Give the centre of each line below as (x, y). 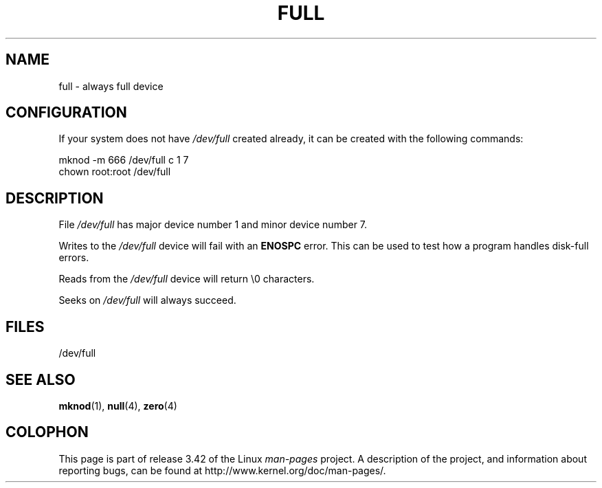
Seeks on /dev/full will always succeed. (147, 300)
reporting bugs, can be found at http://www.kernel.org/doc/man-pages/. (222, 470)
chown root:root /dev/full (115, 172)
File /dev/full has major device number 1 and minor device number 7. (213, 225)
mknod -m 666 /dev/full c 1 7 (124, 160)
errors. (74, 258)
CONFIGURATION (66, 113)
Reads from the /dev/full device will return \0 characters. (187, 279)
